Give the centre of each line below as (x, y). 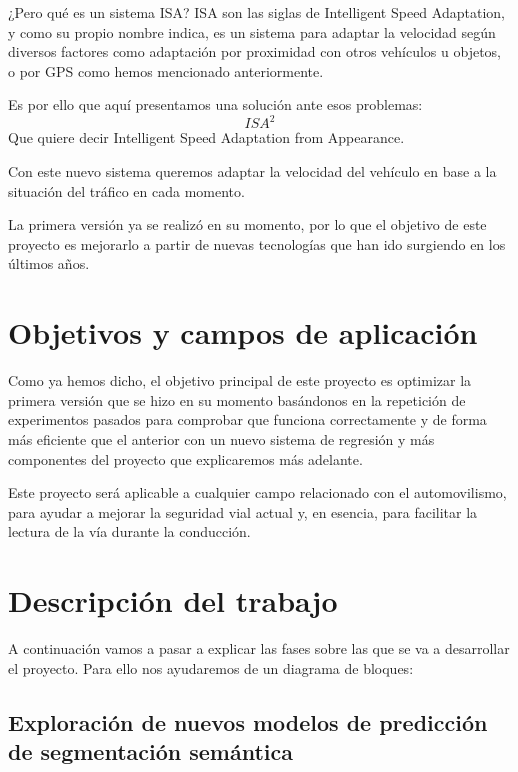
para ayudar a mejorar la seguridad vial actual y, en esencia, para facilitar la (243, 511)
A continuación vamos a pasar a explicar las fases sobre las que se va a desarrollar (259, 648)
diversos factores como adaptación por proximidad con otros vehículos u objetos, (254, 51)
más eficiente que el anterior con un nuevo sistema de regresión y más (221, 438)
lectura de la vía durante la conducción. (129, 531)
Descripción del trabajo (173, 600)
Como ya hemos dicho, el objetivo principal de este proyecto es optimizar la (240, 380)
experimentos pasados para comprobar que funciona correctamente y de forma (247, 419)
